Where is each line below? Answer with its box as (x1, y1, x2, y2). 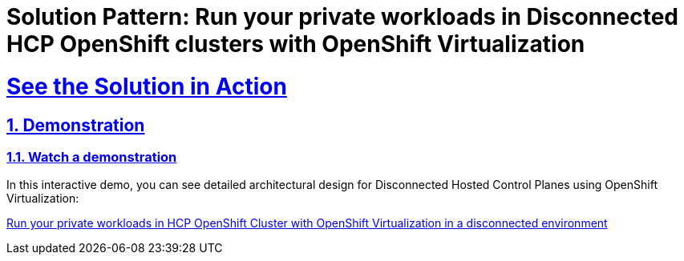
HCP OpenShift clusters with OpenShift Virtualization (6, 30, 585, 58)
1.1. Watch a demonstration (6, 148, 177, 165)
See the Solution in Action (6, 72, 287, 100)
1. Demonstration (6, 114, 145, 135)
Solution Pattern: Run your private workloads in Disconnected (6, 3, 679, 30)
